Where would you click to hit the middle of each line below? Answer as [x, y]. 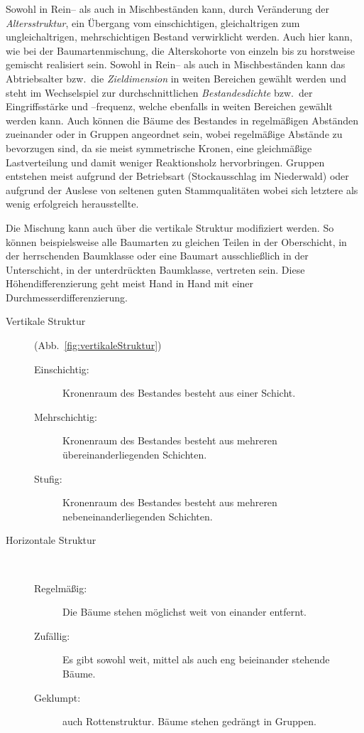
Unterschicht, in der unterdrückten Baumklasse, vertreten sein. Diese [155, 269]
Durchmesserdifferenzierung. [67, 297]
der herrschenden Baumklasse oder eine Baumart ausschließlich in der [157, 256]
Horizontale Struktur [51, 540]
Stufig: [48, 478]
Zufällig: [52, 635]
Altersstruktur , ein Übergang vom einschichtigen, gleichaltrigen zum [153, 22]
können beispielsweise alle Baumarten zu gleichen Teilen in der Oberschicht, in [176, 241]
